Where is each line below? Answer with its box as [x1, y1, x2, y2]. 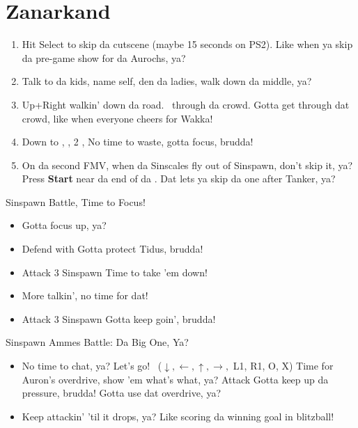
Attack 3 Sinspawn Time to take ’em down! [22, 264, 208, 279]
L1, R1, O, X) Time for [233, 358, 334, 373]
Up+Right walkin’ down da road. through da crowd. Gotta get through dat [22, 97, 350, 111]
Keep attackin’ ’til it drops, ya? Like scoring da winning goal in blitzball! [22, 409, 334, 423]
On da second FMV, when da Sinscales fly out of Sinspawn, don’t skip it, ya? [22, 157, 353, 172]
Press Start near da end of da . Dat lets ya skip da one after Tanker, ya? [22, 171, 336, 186]
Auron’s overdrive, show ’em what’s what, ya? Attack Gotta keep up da [22, 372, 329, 386]
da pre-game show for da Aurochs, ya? [22, 50, 186, 65]
